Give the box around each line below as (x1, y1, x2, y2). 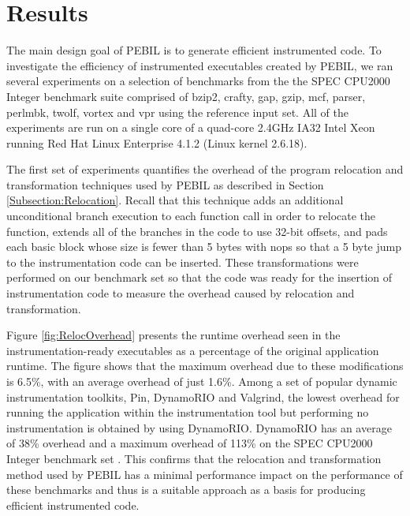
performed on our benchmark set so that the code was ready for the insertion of (6, 269, 393, 286)
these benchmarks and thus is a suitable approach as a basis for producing (6, 481, 366, 498)
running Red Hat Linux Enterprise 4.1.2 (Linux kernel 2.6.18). (6, 134, 307, 151)
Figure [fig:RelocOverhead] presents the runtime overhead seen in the (6, 327, 341, 343)
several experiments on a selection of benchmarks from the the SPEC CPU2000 (6, 73, 390, 89)
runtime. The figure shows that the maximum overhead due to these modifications (6, 357, 404, 374)
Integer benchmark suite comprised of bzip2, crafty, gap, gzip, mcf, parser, (6, 88, 366, 104)
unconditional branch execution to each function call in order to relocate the (6, 208, 376, 224)
